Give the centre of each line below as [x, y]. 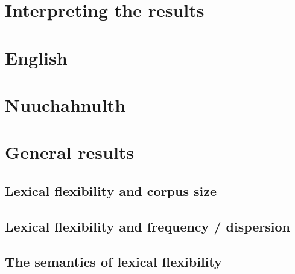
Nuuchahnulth [65, 104]
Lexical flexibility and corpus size [111, 190]
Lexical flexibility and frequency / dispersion [148, 226]
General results [70, 152]
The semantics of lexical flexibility [113, 262]
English [36, 57]
